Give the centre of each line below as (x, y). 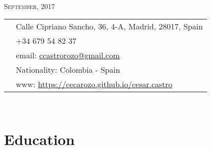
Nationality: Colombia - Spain (68, 70)
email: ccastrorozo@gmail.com (68, 55)
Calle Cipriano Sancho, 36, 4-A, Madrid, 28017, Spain (109, 26)
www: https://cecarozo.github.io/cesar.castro (94, 84)
